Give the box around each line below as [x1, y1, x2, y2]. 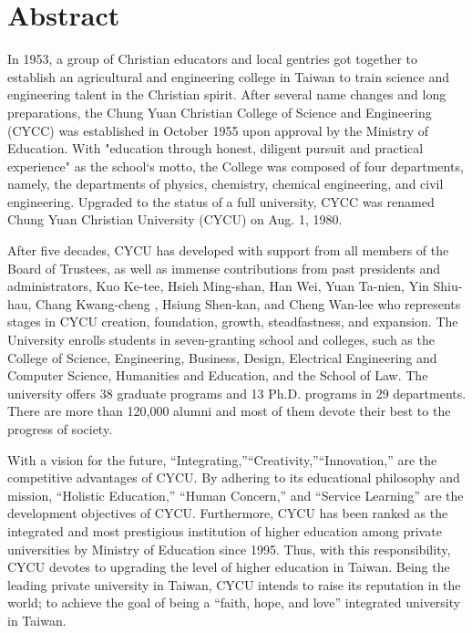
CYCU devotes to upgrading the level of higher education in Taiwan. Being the [7, 557, 450, 576]
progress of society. [7, 420, 113, 438]
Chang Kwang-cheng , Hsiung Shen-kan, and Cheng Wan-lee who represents [36, 294, 461, 313]
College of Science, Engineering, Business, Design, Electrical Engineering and [7, 348, 437, 367]
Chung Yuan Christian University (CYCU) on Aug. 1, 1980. [7, 210, 343, 229]
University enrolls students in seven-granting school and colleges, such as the [7, 330, 435, 349]
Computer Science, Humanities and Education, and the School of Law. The [7, 366, 428, 385]
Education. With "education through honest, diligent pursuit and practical [7, 139, 424, 158]
